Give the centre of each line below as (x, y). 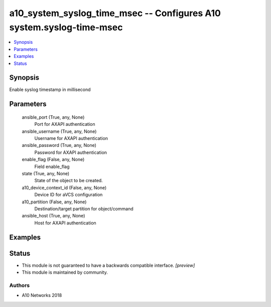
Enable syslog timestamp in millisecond (50, 90)
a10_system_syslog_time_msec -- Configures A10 (115, 13)
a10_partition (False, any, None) (54, 202)
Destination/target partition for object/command (84, 208)
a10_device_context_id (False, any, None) (64, 187)
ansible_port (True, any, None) (53, 117)
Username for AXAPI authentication (71, 138)
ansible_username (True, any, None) (59, 131)
